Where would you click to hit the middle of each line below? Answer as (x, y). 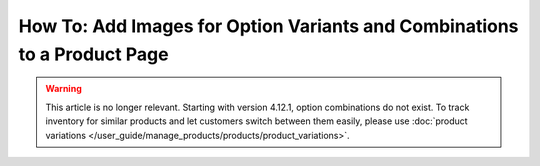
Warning (63, 89)
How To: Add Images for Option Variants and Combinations (268, 26)
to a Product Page (93, 54)
